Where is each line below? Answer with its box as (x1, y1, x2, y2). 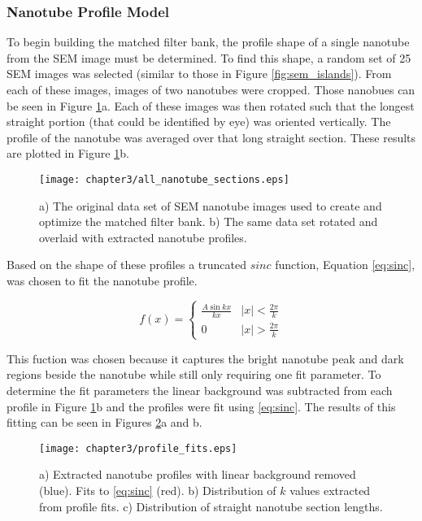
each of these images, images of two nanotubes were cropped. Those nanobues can (7, 81, 415, 98)
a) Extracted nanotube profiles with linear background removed (39, 466, 356, 483)
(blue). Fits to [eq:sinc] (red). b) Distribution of (39, 482, 276, 499)
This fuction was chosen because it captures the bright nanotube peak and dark (7, 350, 404, 367)
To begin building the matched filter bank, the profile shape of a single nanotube (7, 33, 410, 50)
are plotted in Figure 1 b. (7, 145, 129, 162)
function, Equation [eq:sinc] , (275, 256, 415, 273)
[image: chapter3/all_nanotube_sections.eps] (39, 173, 289, 185)
